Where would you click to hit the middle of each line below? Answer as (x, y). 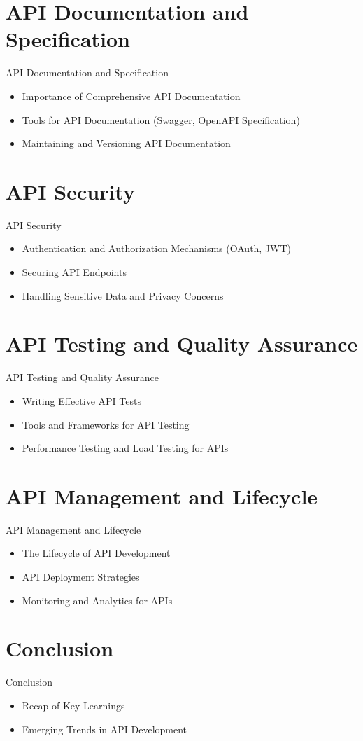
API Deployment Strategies (81, 576)
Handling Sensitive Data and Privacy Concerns (123, 295)
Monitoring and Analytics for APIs (97, 600)
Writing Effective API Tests (81, 400)
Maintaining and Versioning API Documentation (126, 143)
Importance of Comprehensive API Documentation (131, 96)
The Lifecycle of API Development (96, 553)
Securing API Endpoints (74, 272)
